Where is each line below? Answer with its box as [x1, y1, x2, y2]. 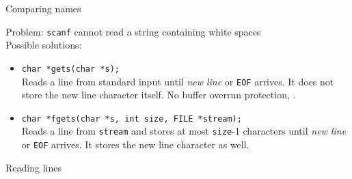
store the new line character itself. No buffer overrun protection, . [21, 87, 296, 102]
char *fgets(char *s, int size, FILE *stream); [21, 113, 242, 124]
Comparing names [5, 1, 81, 15]
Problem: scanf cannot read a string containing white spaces [5, 24, 261, 38]
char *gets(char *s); [21, 64, 120, 74]
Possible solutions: [5, 38, 82, 52]
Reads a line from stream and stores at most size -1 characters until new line [21, 124, 347, 138]
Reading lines [5, 160, 62, 174]
